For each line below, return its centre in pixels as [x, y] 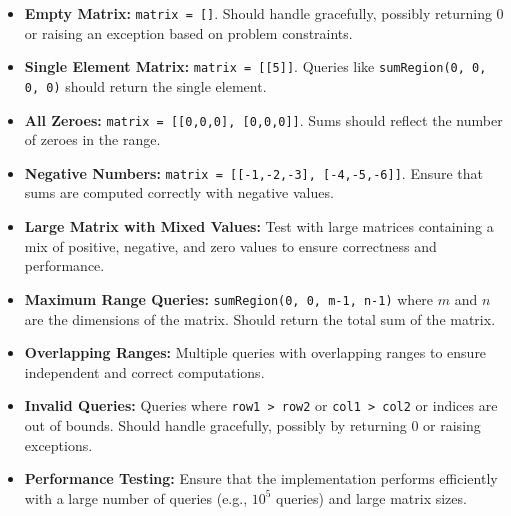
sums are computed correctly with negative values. [179, 192]
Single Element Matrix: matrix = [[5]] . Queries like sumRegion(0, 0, [255, 66]
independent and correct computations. [144, 371]
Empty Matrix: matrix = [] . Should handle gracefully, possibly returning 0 [264, 13]
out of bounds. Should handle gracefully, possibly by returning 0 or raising [252, 424]
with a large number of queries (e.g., [136, 497]
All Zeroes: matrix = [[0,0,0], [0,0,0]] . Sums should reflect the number [263, 119]
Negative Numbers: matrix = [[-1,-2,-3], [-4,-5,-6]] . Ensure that [254, 172]
